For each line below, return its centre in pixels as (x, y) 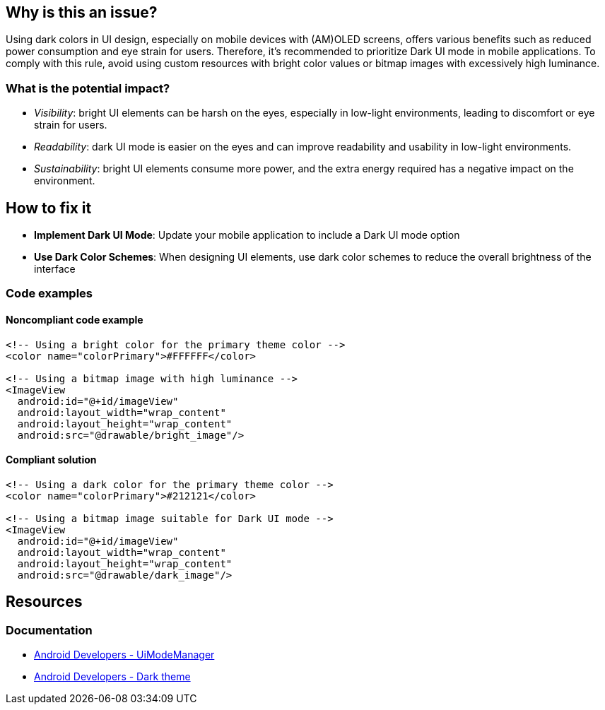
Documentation (49, 630)
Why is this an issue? (82, 12)
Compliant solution (51, 460)
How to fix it (49, 208)
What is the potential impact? (88, 88)
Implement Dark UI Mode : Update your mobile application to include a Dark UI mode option (247, 235)
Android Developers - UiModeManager (124, 655)
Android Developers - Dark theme (112, 677)
